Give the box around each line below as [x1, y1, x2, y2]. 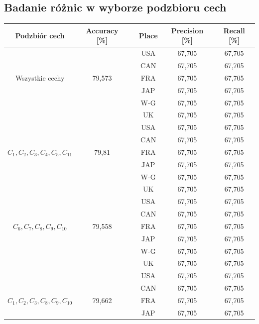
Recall [223, 25, 245, 35]
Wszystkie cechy [15, 72, 65, 83]
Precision [171, 25, 204, 35]
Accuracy [86, 25, 119, 35]
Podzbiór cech [15, 30, 65, 40]
